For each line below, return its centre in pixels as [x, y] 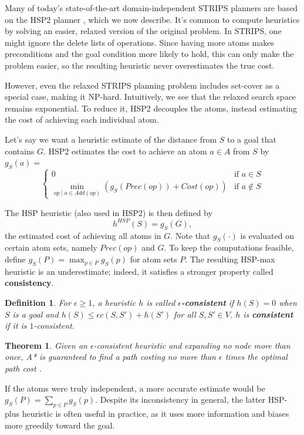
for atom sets [153, 259]
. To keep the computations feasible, [229, 247]
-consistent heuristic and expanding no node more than [192, 345]
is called [161, 303]
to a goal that [252, 139]
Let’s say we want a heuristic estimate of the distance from [111, 139]
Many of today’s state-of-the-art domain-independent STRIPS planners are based [151, 8]
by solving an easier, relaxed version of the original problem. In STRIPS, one [143, 31]
